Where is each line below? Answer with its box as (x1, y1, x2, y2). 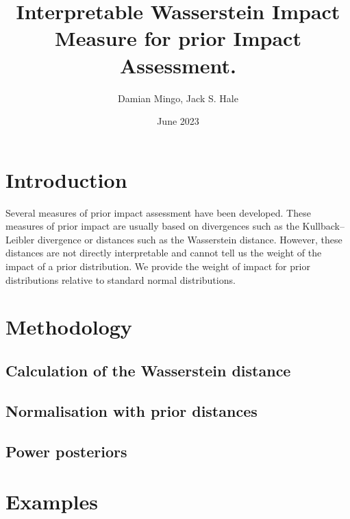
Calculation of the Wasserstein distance (5, 359, 291, 381)
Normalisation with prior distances (5, 400, 258, 421)
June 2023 (157, 114, 199, 128)
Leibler (5, 232, 35, 246)
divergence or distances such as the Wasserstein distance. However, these (37, 232, 342, 246)
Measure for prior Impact (55, 24, 301, 52)
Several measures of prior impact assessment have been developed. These (5, 205, 311, 219)
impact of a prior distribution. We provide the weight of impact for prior (5, 259, 310, 273)
